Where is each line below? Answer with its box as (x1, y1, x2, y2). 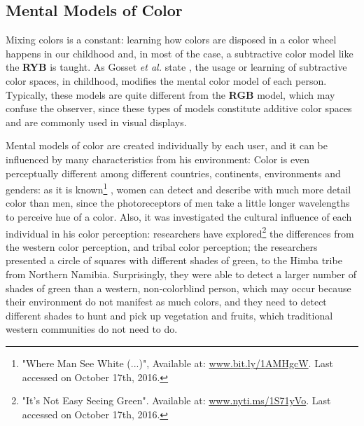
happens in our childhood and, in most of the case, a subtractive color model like (6, 46, 353, 60)
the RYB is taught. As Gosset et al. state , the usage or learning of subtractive (6, 60, 347, 74)
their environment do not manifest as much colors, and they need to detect (6, 294, 327, 309)
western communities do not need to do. (6, 322, 178, 336)
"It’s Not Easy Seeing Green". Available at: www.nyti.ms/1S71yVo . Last (22, 393, 331, 408)
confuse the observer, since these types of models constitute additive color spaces (6, 101, 352, 116)
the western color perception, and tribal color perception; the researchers (6, 239, 318, 254)
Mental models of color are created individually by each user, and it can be (6, 138, 328, 153)
